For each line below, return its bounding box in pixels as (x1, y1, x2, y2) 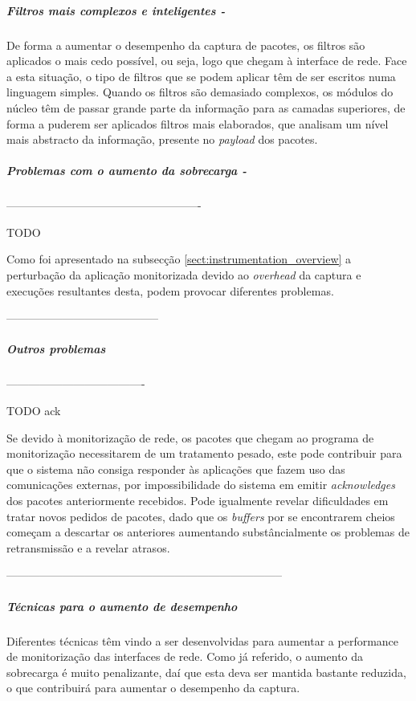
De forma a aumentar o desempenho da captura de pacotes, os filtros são (6, 36, 365, 53)
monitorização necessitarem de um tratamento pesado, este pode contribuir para (6, 445, 402, 462)
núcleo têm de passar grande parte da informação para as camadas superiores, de (6, 99, 406, 116)
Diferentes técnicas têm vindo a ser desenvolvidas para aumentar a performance (6, 632, 399, 649)
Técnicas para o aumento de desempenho (6, 597, 238, 614)
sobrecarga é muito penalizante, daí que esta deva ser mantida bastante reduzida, (6, 663, 406, 680)
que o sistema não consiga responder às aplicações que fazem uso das (6, 460, 345, 477)
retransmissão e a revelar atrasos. (6, 539, 170, 556)
